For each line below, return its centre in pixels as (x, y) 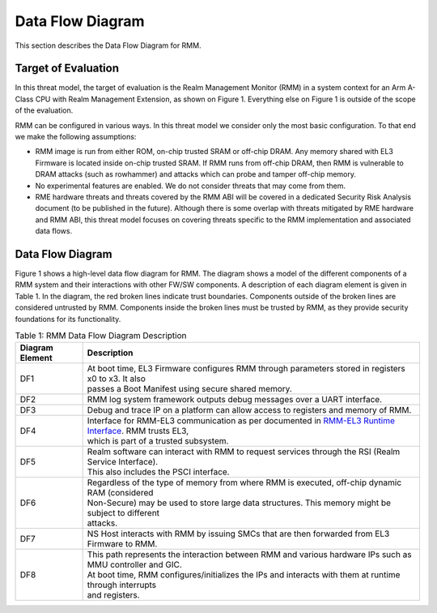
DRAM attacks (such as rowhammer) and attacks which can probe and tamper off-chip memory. (195, 174)
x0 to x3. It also (116, 379)
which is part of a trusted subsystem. (158, 441)
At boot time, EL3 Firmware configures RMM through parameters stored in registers (246, 369)
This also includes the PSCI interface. (158, 472)
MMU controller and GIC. (134, 565)
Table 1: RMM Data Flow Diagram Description (101, 336)
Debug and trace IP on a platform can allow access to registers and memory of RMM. (249, 410)
